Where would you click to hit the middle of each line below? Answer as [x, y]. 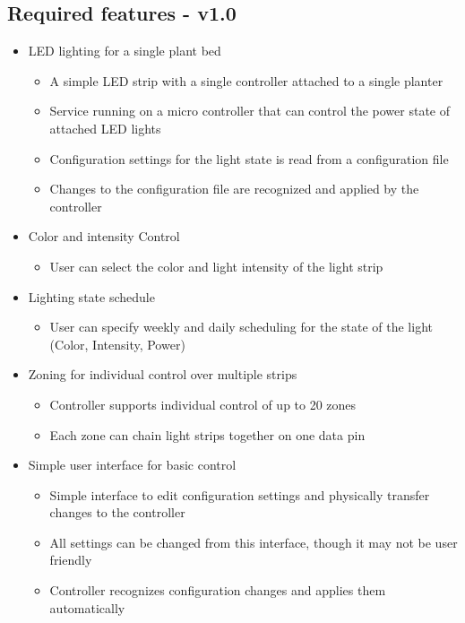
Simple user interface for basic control [132, 465]
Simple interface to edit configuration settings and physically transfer [240, 494]
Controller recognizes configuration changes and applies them [218, 590]
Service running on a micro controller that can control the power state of [250, 111]
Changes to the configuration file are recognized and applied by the [234, 189]
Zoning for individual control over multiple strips [163, 374]
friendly [71, 560]
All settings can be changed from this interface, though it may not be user [254, 542]
